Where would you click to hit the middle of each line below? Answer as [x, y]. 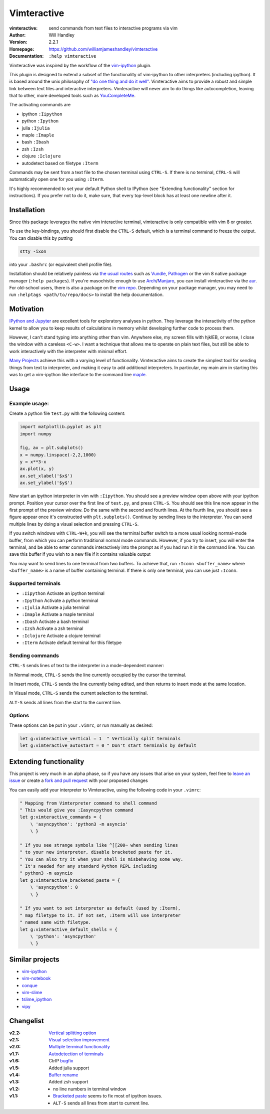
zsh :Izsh [33, 149]
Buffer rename [63, 1075]
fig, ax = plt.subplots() [51, 448]
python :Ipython [40, 121]
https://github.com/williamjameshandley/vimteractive [103, 49]
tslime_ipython [37, 999]
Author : [17, 35]
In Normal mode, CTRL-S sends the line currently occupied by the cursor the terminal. [98, 675]
